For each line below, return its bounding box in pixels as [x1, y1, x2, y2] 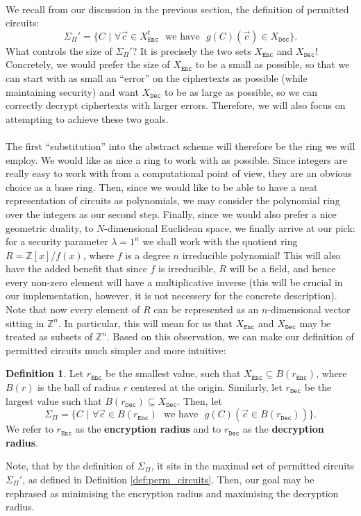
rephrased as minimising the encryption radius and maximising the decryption [6, 485, 339, 500]
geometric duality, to [6, 220, 94, 235]
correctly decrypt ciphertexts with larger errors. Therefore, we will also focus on [6, 98, 346, 113]
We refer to [6, 422, 53, 436]
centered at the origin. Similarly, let [131, 380, 283, 394]
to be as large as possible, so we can [165, 84, 318, 99]
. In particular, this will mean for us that [58, 315, 233, 330]
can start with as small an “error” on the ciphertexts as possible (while [6, 70, 308, 85]
